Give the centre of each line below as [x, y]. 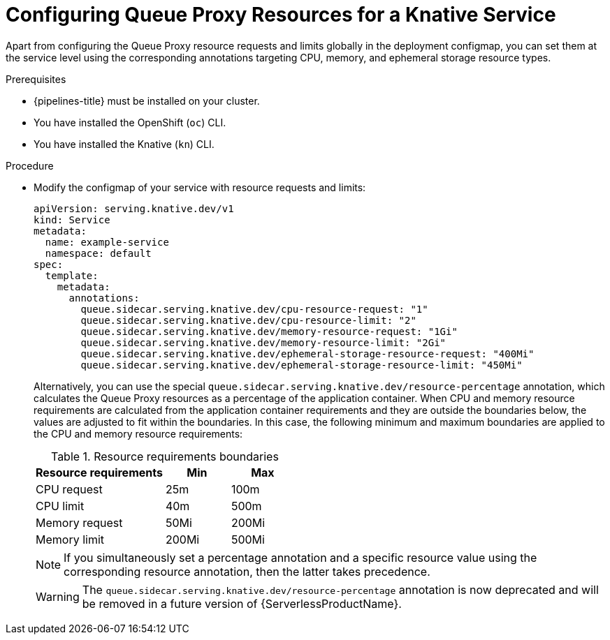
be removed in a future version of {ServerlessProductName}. [242, 603]
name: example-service [107, 242]
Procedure [30, 165]
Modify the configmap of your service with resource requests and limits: [200, 187]
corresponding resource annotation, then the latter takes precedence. [247, 571]
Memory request [79, 522]
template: [72, 275]
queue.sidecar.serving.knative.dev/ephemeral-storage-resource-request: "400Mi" [307, 354]
